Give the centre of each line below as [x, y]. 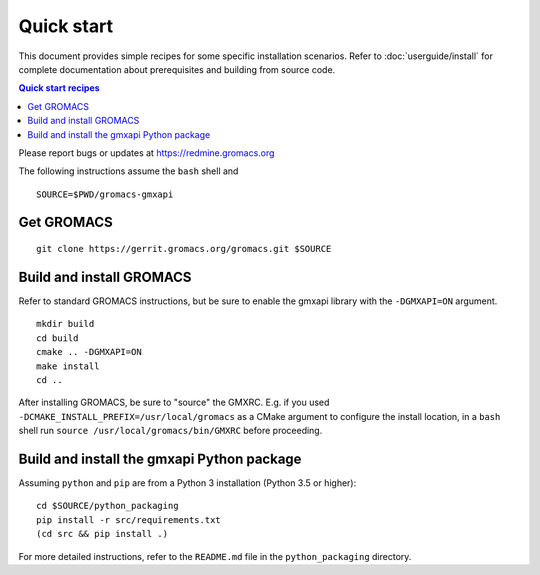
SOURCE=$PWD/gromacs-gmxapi [105, 194]
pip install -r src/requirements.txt [129, 519]
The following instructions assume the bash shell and [128, 171]
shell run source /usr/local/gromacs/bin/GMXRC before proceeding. [170, 431]
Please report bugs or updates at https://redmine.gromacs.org [146, 152]
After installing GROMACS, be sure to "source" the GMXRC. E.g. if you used [174, 402]
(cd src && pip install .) [102, 534]
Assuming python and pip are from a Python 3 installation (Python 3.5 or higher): [187, 483]
